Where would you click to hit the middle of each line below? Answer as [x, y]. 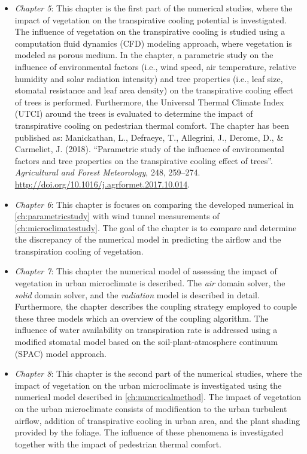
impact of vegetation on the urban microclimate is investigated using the [148, 385]
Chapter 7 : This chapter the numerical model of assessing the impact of [146, 271]
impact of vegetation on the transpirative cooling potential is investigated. [151, 19]
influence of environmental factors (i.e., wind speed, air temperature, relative [155, 66]
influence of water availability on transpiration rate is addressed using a [146, 330]
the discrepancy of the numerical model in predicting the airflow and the [148, 239]
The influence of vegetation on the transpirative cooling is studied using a [150, 31]
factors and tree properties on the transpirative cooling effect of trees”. [144, 160]
